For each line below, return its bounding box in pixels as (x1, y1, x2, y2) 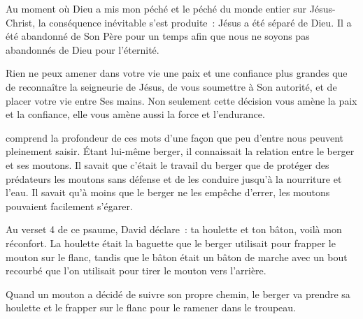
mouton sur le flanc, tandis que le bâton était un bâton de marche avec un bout (6, 249, 348, 264)
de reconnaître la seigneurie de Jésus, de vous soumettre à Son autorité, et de (6, 79, 337, 94)
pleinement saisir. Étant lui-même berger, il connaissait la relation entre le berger (6, 144, 355, 158)
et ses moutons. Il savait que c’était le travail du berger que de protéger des (6, 157, 329, 172)
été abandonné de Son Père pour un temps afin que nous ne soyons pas (6, 29, 310, 43)
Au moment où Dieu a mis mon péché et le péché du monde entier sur (6, 1, 307, 15)
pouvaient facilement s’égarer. (6, 198, 133, 213)
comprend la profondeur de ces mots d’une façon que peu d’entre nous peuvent (6, 130, 344, 144)
